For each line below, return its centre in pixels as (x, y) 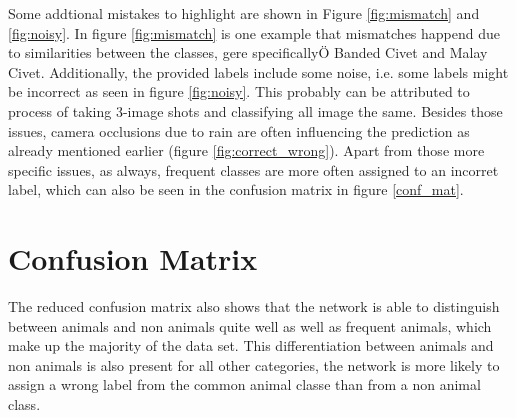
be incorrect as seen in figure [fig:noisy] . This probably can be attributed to (239, 91)
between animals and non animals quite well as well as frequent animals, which (250, 325)
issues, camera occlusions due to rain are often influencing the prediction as (239, 130)
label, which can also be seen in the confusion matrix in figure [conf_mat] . (236, 189)
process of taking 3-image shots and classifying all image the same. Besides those (255, 110)
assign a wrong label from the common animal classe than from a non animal (244, 384)
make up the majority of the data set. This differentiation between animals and (251, 345)
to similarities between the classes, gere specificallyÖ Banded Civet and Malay (248, 52)
